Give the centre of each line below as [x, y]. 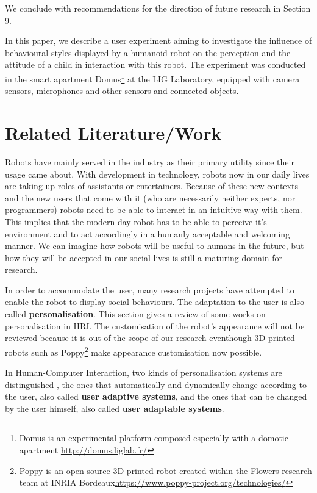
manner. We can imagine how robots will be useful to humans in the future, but [155, 246]
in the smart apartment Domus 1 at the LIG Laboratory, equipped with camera [152, 77]
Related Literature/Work [113, 132]
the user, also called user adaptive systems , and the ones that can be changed [156, 396]
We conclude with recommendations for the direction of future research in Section [158, 8]
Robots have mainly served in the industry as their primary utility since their [150, 161]
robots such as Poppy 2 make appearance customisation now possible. [134, 351]
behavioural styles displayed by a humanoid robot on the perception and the [148, 52]
